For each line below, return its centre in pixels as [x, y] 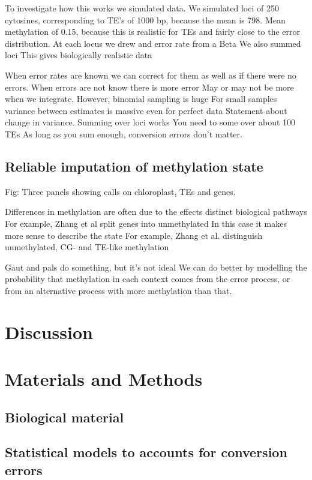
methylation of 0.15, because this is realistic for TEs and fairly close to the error [153, 31]
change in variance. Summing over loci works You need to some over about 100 [150, 122]
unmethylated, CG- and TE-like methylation [87, 247]
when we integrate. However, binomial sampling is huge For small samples [141, 99]
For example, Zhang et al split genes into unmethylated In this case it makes [146, 223]
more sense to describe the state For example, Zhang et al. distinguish [134, 235]
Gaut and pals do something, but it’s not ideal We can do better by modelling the [156, 267]
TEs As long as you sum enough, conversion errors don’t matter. [124, 133]
